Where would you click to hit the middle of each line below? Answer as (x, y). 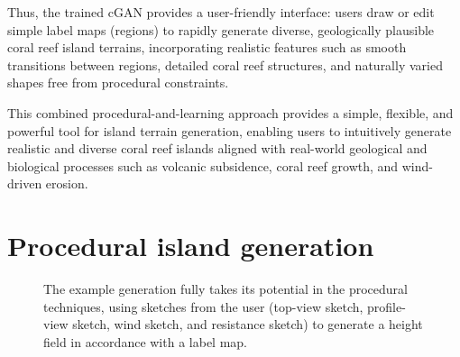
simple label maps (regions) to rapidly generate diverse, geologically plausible (221, 29)
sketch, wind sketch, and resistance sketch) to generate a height (248, 324)
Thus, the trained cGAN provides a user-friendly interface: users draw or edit (221, 12)
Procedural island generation (191, 246)
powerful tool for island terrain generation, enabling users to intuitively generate (230, 130)
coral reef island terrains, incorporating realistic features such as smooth (207, 47)
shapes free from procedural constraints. (118, 82)
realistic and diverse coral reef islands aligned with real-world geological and (217, 148)
